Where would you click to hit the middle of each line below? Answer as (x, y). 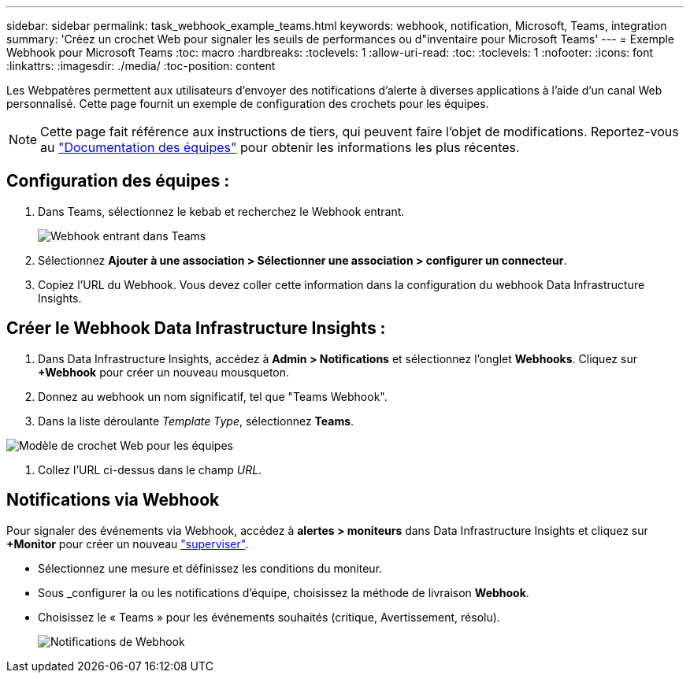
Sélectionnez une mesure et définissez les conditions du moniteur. (210, 568)
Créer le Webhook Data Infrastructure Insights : (196, 328)
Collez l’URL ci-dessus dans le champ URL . (150, 469)
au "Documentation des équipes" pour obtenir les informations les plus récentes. (280, 147)
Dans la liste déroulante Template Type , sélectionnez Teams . (196, 421)
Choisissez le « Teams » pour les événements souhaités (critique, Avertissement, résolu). (269, 617)
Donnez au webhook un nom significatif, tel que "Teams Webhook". (213, 396)
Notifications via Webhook (113, 500)
